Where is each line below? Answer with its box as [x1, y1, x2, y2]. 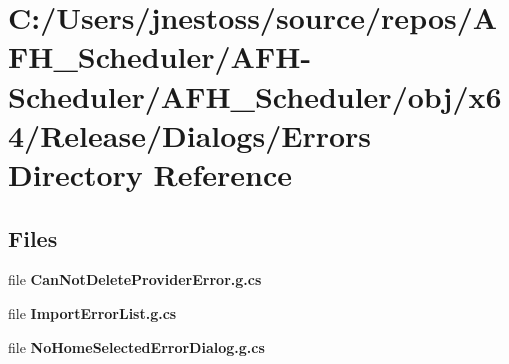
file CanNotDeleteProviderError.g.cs [8, 269, 262, 290]
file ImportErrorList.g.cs [8, 302, 177, 323]
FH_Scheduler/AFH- [8, 36, 312, 77]
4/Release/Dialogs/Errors [8, 114, 372, 155]
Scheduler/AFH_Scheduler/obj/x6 [8, 75, 502, 116]
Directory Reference [8, 153, 293, 194]
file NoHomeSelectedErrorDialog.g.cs [8, 336, 265, 357]
